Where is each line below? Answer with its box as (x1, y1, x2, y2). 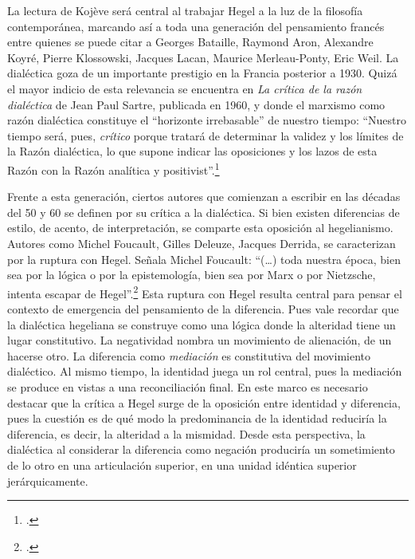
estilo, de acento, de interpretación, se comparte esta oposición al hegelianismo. (7, 219, 393, 236)
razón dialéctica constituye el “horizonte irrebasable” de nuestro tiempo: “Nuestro (7, 112, 407, 128)
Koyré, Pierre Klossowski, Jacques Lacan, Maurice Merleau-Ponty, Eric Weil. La (7, 49, 399, 65)
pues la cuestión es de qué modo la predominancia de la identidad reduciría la (7, 410, 387, 427)
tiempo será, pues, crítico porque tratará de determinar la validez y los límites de (7, 127, 404, 144)
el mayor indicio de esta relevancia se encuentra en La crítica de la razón (7, 80, 362, 96)
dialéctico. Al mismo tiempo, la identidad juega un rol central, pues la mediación (7, 363, 402, 380)
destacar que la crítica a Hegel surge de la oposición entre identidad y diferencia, (7, 394, 401, 411)
